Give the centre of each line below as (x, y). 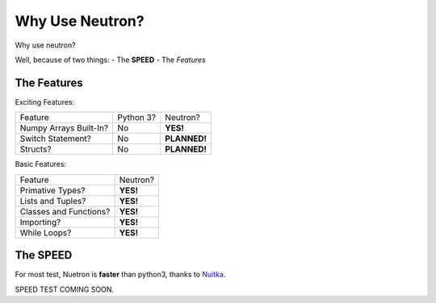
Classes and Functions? (65, 211)
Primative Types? (52, 190)
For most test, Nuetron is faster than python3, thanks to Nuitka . (120, 275)
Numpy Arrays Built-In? (64, 128)
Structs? (36, 149)
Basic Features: (41, 164)
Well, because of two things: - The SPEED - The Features (110, 60)
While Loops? (46, 232)
